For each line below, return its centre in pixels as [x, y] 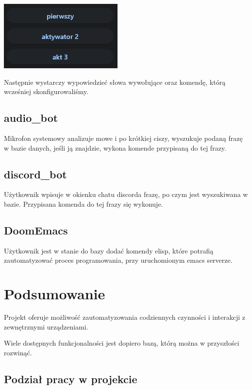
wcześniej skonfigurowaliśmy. [46, 91]
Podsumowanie [55, 294]
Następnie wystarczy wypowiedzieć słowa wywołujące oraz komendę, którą [115, 82]
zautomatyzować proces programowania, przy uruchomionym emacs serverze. [118, 260]
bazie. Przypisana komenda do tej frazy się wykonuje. [84, 204]
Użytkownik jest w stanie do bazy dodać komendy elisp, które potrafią [109, 250]
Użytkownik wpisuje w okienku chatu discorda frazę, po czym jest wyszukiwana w [126, 194]
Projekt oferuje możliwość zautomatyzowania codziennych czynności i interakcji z [125, 317]
